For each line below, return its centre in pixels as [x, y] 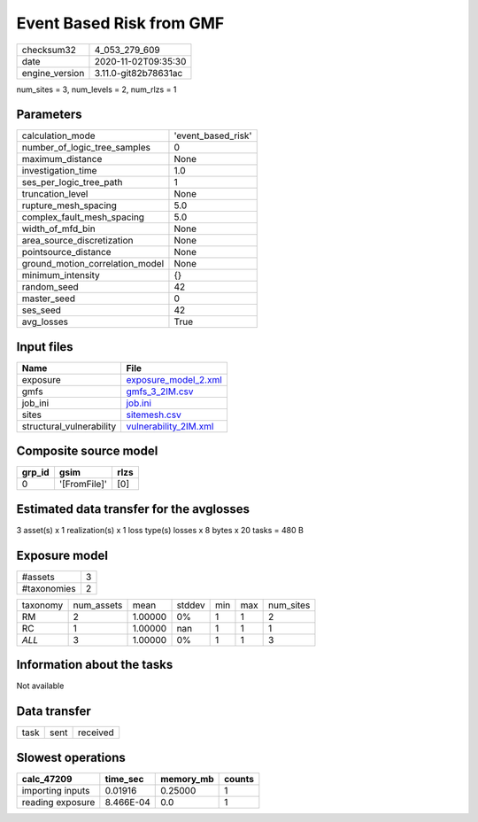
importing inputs [56, 790]
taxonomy [42, 605]
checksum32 [49, 50]
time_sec [124, 779]
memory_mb [187, 779]
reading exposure [58, 802]
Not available [40, 686]
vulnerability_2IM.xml [170, 426]
